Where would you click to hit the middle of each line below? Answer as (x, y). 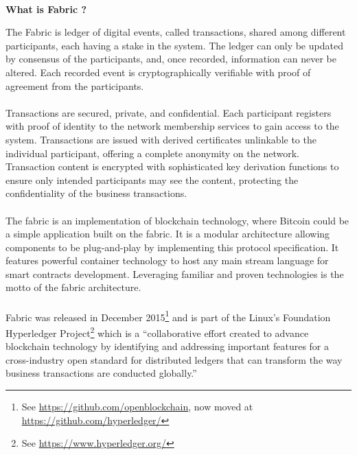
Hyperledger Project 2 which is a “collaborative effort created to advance (157, 331)
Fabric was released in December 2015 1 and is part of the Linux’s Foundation (168, 316)
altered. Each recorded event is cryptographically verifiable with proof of (158, 72)
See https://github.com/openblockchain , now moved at (137, 406)
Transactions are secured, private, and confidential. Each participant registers (169, 112)
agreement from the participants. (75, 85)
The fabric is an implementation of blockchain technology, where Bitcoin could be (177, 220)
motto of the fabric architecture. (73, 287)
